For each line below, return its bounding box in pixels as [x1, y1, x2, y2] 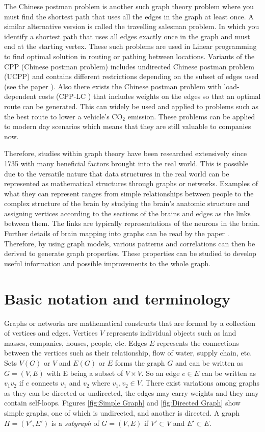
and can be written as [175, 357, 244, 368]
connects [31, 377, 58, 388]
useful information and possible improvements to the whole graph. [4, 258, 211, 268]
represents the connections [156, 337, 239, 348]
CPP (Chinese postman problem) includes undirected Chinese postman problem [4, 61, 254, 71]
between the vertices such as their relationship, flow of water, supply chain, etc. [4, 347, 252, 358]
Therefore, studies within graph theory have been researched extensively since [4, 148, 247, 159]
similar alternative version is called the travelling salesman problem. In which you [4, 21, 259, 32]
